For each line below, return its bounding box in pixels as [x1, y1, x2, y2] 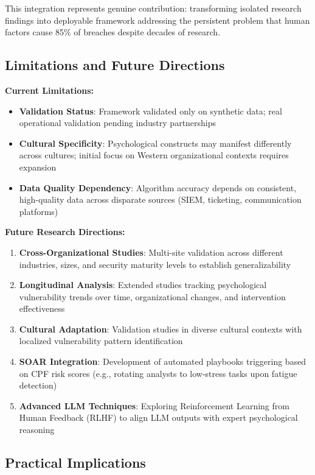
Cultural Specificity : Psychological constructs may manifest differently [19, 136, 292, 149]
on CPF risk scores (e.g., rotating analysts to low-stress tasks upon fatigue [19, 367, 297, 379]
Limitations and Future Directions [5, 55, 225, 74]
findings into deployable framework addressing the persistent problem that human [5, 13, 310, 26]
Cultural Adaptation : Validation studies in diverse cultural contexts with [19, 322, 302, 335]
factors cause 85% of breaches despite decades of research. [5, 26, 221, 38]
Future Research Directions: [5, 225, 125, 238]
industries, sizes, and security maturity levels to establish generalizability [19, 258, 291, 270]
